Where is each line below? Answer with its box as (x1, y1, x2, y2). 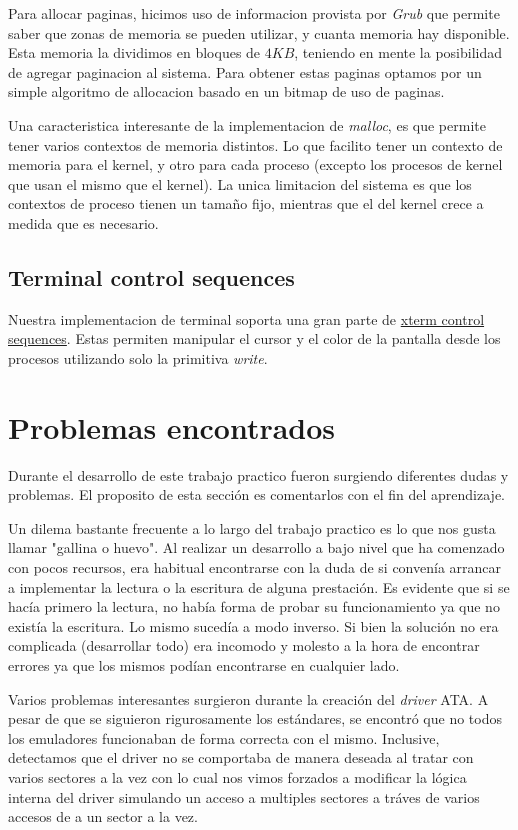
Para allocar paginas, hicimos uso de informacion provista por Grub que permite (8, 3, 500, 23)
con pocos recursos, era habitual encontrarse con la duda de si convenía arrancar (8, 557, 502, 578)
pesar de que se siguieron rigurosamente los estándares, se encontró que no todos (8, 708, 502, 729)
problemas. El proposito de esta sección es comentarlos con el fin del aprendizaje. (8, 484, 505, 505)
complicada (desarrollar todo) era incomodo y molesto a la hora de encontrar (8, 635, 480, 656)
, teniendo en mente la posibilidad (294, 42, 503, 63)
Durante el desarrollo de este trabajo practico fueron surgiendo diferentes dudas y (8, 464, 509, 485)
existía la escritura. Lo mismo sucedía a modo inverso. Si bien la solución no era (8, 615, 499, 636)
